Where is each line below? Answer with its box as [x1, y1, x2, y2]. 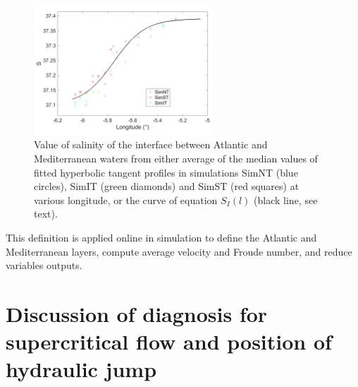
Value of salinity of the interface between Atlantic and [34, 137, 268, 152]
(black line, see [254, 192, 318, 207]
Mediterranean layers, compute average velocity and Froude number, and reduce [6, 244, 352, 258]
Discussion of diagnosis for [6, 299, 268, 328]
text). [34, 206, 58, 221]
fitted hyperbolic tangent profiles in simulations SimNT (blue [34, 165, 298, 179]
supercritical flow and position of [6, 327, 332, 356]
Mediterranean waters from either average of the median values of [34, 151, 318, 166]
